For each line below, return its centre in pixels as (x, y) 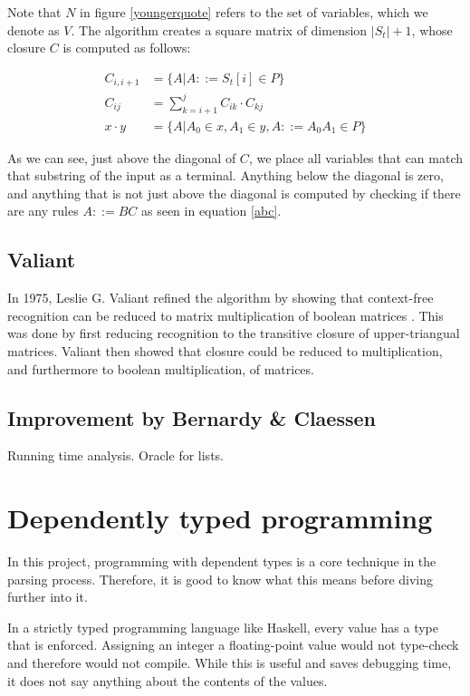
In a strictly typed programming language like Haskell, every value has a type (223, 627)
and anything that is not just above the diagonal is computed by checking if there (234, 193)
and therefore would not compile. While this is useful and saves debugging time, (230, 663)
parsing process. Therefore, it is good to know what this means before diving (221, 579)
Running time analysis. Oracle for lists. (115, 455)
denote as (34, 29)
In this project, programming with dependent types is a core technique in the (222, 561)
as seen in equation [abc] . (211, 211)
